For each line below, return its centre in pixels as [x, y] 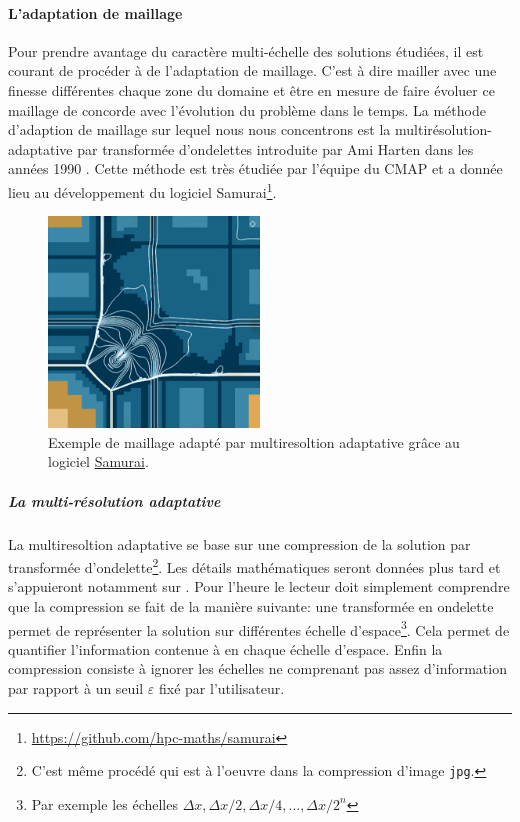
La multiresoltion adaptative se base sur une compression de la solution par [239, 543]
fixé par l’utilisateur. [222, 688]
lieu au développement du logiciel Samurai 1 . [142, 190]
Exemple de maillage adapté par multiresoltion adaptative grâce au [254, 441]
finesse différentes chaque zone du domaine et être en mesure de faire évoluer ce [251, 89]
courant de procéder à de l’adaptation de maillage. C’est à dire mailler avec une [252, 70]
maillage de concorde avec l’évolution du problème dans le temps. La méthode [247, 109]
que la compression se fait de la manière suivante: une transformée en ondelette [251, 605]
